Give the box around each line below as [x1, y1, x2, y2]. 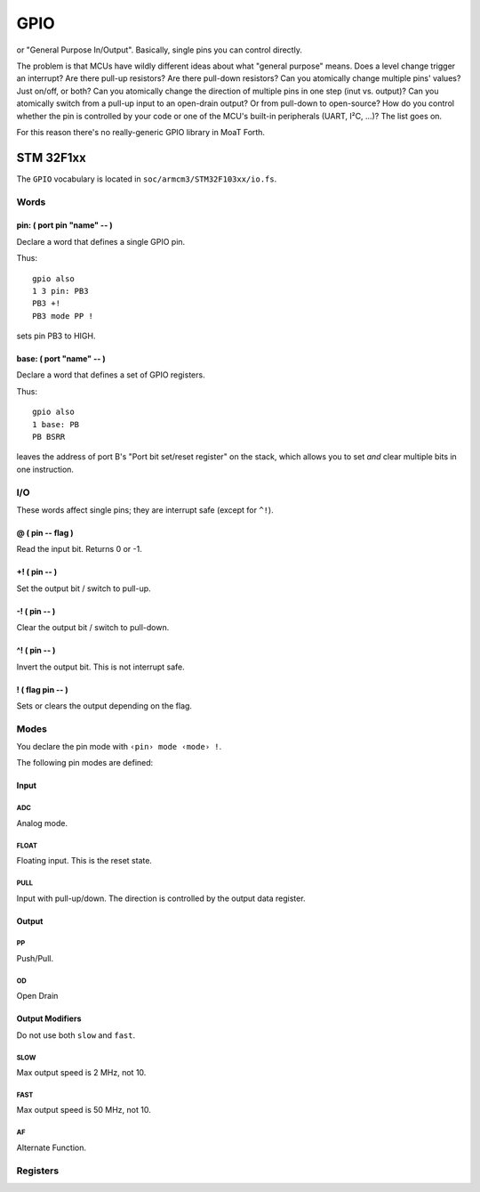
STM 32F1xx [16, 150, 86, 165]
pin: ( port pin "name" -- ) [16, 220, 113, 231]
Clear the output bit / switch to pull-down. [16, 622, 170, 633]
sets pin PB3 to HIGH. [16, 330, 97, 342]
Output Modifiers [16, 1013, 82, 1024]
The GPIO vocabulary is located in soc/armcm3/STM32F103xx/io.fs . [16, 174, 277, 184]
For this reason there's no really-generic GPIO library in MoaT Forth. [16, 126, 266, 137]
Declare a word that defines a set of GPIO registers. [16, 369, 205, 380]
